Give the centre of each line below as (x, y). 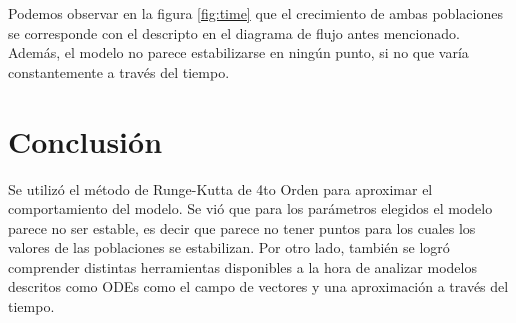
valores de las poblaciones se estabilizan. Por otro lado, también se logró (229, 247)
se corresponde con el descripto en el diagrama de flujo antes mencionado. (234, 32)
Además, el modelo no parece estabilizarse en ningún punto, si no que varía (238, 52)
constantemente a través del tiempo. (119, 71)
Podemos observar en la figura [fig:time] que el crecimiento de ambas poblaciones (255, 13)
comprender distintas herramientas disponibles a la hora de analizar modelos (242, 266)
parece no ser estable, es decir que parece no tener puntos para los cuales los (242, 227)
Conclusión (85, 140)
